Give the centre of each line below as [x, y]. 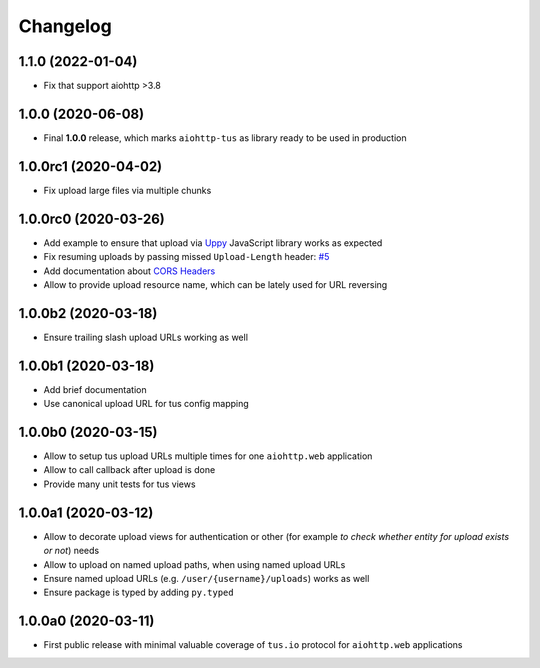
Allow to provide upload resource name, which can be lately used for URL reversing [215, 284]
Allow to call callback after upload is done [129, 470]
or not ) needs [71, 551]
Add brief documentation [95, 389]
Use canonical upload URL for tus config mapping [146, 404]
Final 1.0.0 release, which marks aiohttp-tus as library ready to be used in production [225, 137]
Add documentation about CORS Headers [129, 271]
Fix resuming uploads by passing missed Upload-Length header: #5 [186, 257]
